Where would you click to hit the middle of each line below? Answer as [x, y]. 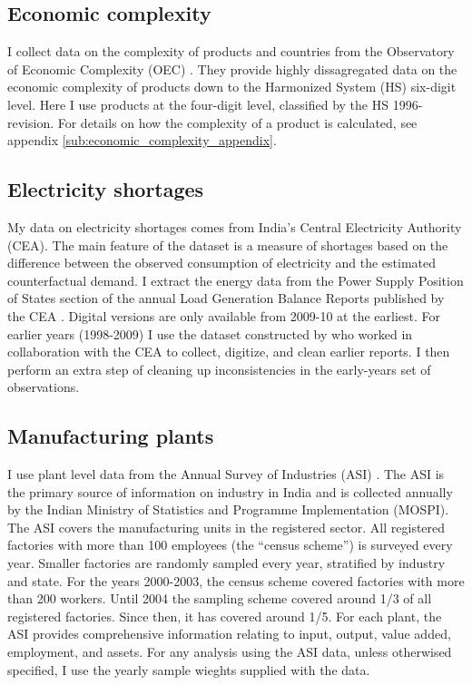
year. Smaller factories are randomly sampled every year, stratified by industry [226, 563]
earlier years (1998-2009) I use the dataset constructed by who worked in [210, 333]
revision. [31, 122]
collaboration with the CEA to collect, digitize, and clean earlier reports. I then [229, 352]
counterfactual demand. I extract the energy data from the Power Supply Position [236, 280]
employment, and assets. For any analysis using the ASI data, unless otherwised [230, 652]
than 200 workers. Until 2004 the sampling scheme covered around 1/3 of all [220, 598]
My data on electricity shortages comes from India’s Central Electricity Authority [235, 226]
